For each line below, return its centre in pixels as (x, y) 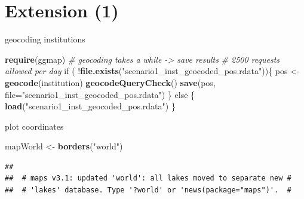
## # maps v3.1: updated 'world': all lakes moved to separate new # (148, 178)
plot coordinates (34, 126)
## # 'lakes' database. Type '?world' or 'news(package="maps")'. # (148, 190)
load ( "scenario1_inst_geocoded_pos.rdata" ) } (90, 106)
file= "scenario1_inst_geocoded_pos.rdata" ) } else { (100, 94)
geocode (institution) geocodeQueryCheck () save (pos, (110, 82)
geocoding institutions (45, 39)
